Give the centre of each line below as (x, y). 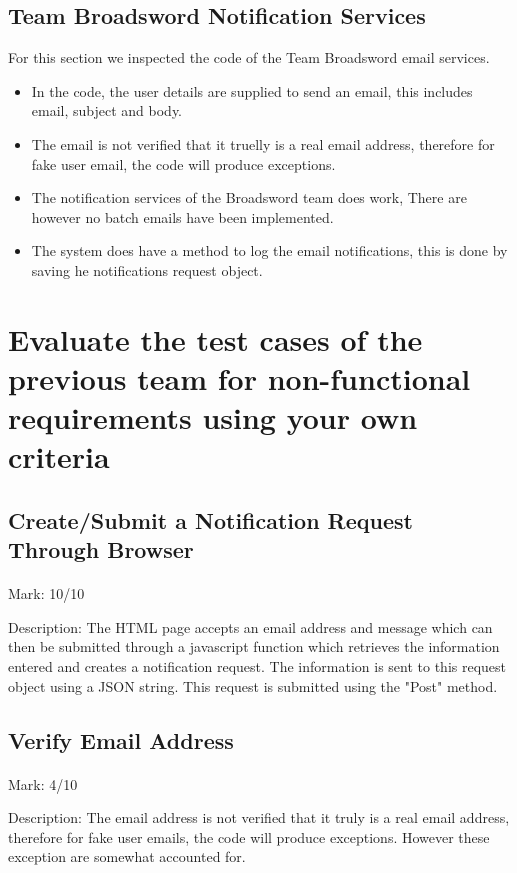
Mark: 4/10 (43, 783)
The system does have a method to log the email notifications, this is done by (269, 250)
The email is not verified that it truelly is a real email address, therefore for (263, 143)
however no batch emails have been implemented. (182, 216)
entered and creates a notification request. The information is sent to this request (257, 666)
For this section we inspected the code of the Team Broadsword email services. (249, 57)
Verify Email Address (121, 739)
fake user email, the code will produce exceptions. (183, 163)
